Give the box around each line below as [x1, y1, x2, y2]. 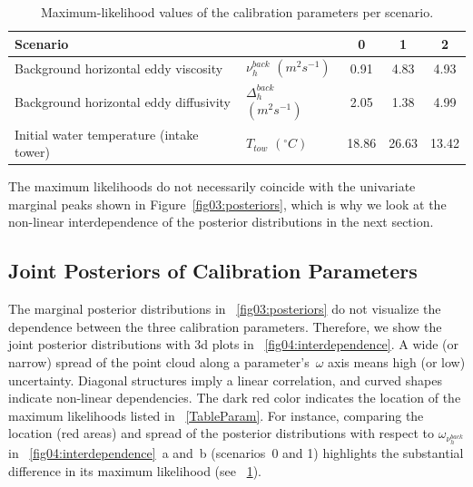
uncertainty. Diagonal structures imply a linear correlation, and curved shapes [8, 370, 442, 389]
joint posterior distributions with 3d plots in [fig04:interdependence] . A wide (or [8, 335, 459, 354]
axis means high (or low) [328, 352, 466, 371]
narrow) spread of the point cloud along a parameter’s [8, 352, 310, 371]
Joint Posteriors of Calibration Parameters [8, 257, 418, 285]
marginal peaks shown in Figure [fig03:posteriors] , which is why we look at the [8, 194, 447, 213]
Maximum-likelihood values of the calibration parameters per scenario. [40, 3, 434, 21]
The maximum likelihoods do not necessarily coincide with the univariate [8, 177, 416, 196]
